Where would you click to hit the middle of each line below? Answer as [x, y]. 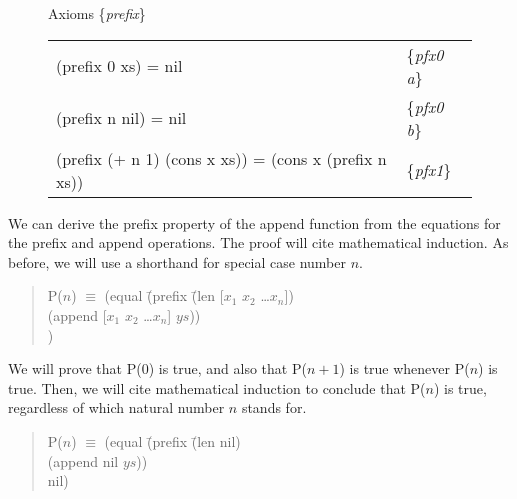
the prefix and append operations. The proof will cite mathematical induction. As [258, 242]
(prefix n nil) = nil [121, 118]
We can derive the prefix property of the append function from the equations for [254, 222]
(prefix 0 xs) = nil [119, 66]
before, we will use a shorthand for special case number [177, 261]
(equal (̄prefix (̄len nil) [172, 440]
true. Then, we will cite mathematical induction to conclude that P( [217, 387]
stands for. [274, 407]
